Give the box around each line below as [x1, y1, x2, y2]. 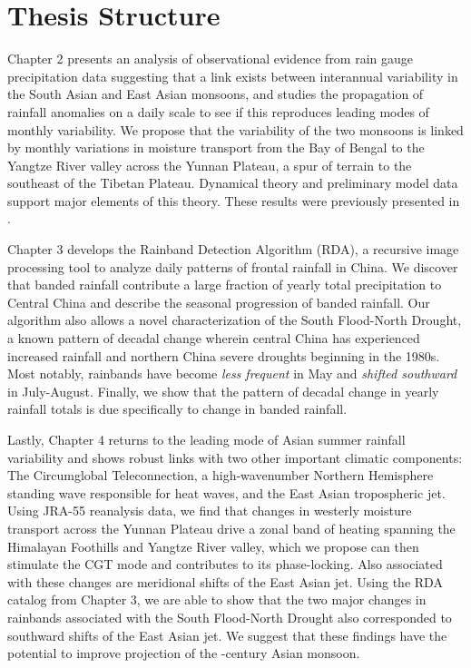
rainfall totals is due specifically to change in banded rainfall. [7, 399, 348, 418]
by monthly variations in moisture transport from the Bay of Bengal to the [7, 138, 425, 157]
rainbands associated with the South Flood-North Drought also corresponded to [7, 607, 452, 626]
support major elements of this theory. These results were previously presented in [7, 191, 460, 210]
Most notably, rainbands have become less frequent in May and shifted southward [7, 364, 457, 383]
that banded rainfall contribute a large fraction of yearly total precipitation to [7, 275, 442, 294]
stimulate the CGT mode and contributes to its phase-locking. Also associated [7, 555, 443, 574]
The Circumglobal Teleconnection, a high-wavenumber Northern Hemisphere [7, 466, 434, 485]
